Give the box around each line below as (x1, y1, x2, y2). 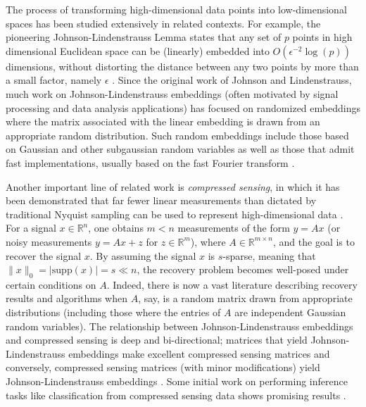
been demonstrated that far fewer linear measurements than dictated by (6, 193, 317, 208)
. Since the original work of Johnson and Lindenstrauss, (112, 73, 352, 87)
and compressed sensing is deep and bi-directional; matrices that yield (6, 332, 308, 347)
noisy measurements (6, 234, 92, 249)
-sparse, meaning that (222, 248, 316, 263)
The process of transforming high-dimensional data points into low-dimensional (6, 2, 347, 16)
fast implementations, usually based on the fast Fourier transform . (6, 155, 295, 170)
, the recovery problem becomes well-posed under (137, 262, 349, 277)
